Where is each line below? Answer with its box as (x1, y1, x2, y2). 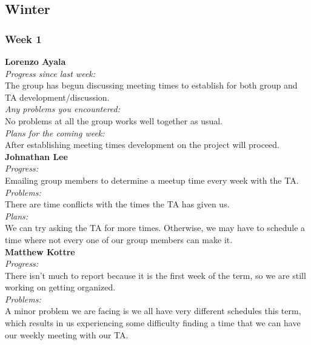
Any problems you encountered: (5, 102, 121, 115)
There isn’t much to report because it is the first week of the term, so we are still (5, 269, 306, 281)
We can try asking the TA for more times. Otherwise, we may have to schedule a (5, 221, 306, 234)
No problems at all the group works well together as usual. (5, 114, 223, 127)
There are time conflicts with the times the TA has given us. (5, 198, 230, 210)
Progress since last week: (5, 67, 96, 79)
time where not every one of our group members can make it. (5, 233, 233, 246)
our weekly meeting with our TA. (5, 328, 129, 341)
